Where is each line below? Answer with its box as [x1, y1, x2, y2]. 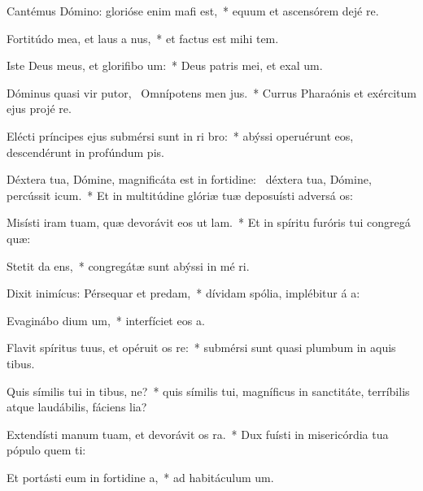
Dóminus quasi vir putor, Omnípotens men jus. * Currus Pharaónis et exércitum [7, 84, 416, 101]
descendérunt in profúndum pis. [7, 143, 164, 160]
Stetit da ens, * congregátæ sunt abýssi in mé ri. [7, 257, 250, 274]
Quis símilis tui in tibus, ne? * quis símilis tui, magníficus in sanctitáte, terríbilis [7, 382, 410, 399]
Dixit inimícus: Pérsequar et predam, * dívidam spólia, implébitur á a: [7, 285, 360, 302]
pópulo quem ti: [7, 441, 86, 458]
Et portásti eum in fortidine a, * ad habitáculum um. [7, 468, 274, 485]
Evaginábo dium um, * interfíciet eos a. [7, 311, 205, 328]
